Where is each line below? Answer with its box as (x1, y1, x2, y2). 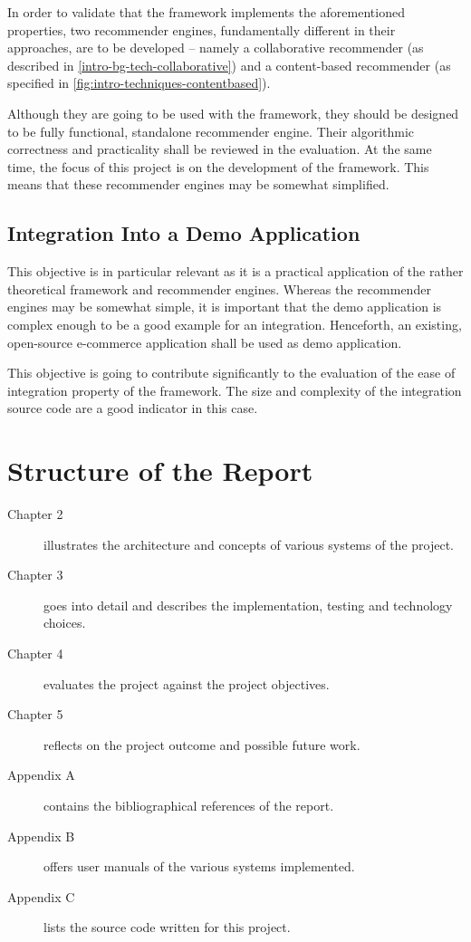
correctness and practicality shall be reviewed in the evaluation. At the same (7, 139, 432, 159)
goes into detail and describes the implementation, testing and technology (43, 595, 453, 614)
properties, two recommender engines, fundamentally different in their (7, 20, 396, 39)
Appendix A (7, 765, 75, 784)
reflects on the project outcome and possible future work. (43, 735, 360, 754)
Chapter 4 (7, 643, 63, 662)
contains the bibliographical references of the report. (43, 795, 334, 814)
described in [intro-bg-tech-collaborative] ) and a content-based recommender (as (7, 55, 451, 74)
